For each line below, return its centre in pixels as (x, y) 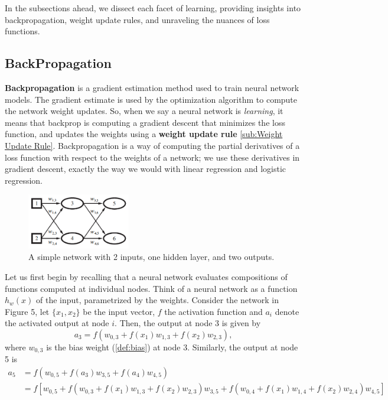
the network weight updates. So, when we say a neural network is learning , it (144, 111)
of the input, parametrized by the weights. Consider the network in (158, 300)
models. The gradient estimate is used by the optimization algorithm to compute (151, 99)
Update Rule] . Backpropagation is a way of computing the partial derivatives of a (152, 145)
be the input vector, (119, 311)
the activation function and (213, 311)
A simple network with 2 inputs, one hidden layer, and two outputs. (151, 257)
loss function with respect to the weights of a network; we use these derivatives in (152, 157)
